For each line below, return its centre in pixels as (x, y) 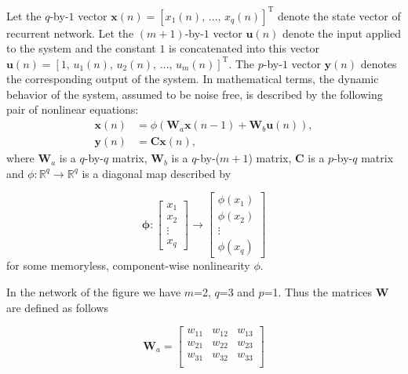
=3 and (237, 292)
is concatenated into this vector (244, 48)
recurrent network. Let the (70, 33)
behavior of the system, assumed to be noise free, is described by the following (195, 94)
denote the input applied (341, 33)
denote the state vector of (339, 15)
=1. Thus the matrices (318, 292)
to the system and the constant (81, 48)
